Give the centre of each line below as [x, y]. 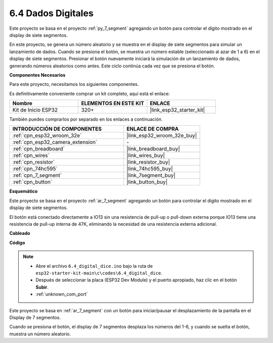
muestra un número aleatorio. [40, 334]
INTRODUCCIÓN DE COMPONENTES [57, 129]
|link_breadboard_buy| [153, 149]
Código [17, 242]
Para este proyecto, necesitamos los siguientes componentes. [74, 84]
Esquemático [24, 191]
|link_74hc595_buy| [150, 169]
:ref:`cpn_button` [32, 182]
